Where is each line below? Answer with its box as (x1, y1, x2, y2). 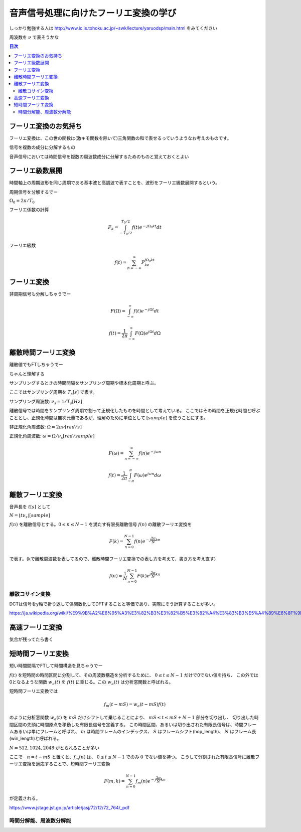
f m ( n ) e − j (135, 777, 157, 785)
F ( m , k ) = (103, 778, 125, 784)
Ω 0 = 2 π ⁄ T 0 (9, 198, 35, 205)
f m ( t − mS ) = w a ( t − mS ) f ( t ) (103, 701, 166, 708)
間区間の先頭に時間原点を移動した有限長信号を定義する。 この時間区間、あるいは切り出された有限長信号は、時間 (9, 721, 243, 727)
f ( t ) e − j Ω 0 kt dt (132, 224, 162, 230)
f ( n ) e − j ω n (138, 449, 162, 456)
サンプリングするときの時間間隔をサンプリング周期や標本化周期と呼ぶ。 (9, 380, 159, 386)
